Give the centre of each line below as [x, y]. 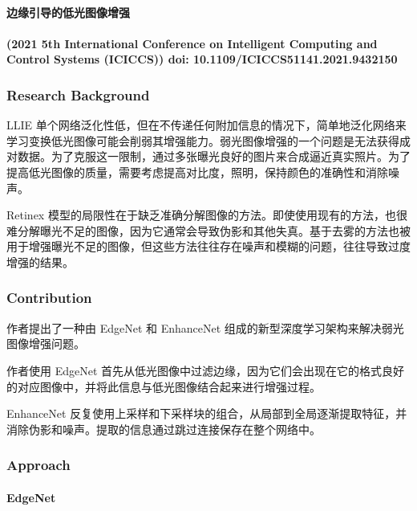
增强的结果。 [40, 262]
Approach [38, 465]
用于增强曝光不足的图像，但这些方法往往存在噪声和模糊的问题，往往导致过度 [208, 246]
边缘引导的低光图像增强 [68, 12]
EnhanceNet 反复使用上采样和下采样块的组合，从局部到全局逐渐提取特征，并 [207, 413]
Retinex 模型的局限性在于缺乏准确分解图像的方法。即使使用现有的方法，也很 [207, 215]
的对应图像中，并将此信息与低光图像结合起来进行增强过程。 [164, 386]
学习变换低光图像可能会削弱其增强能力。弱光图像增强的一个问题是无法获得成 [208, 140]
